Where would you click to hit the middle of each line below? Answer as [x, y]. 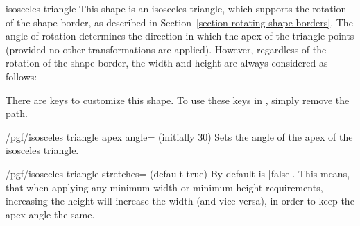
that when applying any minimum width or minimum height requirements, [164, 187]
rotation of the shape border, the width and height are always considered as [167, 63]
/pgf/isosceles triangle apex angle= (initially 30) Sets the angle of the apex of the [179, 136]
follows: [22, 76]
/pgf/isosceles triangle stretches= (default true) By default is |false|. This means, [178, 173]
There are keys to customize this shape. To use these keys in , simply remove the [178, 99]
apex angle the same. [50, 214]
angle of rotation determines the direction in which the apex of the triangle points [180, 36]
